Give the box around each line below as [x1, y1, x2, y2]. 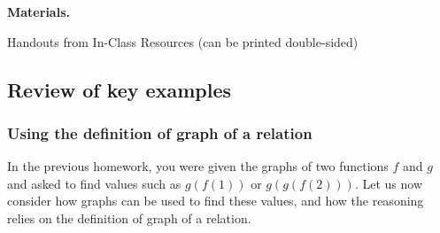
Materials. [7, 3, 70, 20]
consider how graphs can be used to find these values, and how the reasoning [7, 191, 424, 210]
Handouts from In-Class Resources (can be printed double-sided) [7, 32, 359, 50]
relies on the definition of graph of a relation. [7, 208, 251, 227]
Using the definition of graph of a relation [7, 121, 313, 144]
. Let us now [354, 174, 423, 192]
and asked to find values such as [7, 174, 181, 192]
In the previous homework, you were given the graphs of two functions [7, 157, 389, 175]
